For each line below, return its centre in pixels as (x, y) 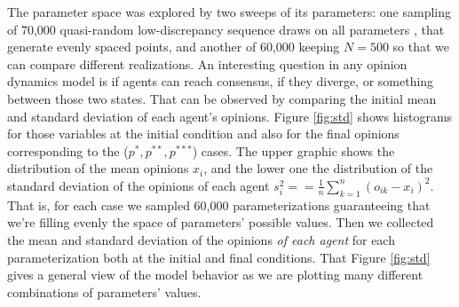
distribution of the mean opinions (98, 168)
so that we (421, 47)
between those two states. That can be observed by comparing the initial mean (222, 98)
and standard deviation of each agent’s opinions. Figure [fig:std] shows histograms (230, 116)
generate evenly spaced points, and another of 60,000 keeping (174, 47)
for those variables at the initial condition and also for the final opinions (203, 134)
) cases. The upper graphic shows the (293, 150)
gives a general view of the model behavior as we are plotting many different (215, 275)
